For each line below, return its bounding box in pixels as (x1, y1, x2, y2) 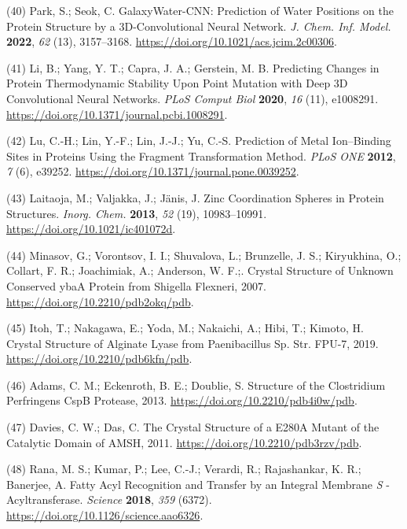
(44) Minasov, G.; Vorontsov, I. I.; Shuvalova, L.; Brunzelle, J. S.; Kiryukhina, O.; (6, 246, 401, 263)
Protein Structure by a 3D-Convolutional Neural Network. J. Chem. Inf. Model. (6, 17, 391, 34)
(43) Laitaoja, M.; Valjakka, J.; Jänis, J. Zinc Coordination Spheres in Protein (6, 189, 384, 205)
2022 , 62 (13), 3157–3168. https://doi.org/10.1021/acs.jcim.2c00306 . (6, 33, 337, 50)
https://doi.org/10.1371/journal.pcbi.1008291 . (6, 105, 228, 122)
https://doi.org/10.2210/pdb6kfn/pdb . (6, 350, 192, 367)
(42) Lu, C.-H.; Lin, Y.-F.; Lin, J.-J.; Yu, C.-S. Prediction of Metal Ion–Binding (6, 132, 391, 149)
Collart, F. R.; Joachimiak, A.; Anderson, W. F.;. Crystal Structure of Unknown (6, 262, 394, 279)
